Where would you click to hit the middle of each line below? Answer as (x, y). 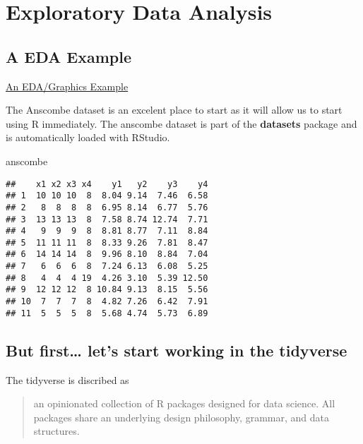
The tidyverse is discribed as (67, 379)
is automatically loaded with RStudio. (88, 137)
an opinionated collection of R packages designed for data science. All (184, 403)
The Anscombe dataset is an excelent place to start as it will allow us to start (174, 110)
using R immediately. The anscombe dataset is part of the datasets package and (181, 123)
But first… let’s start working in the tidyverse (177, 350)
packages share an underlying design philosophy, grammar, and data (181, 417)
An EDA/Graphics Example (67, 86)
